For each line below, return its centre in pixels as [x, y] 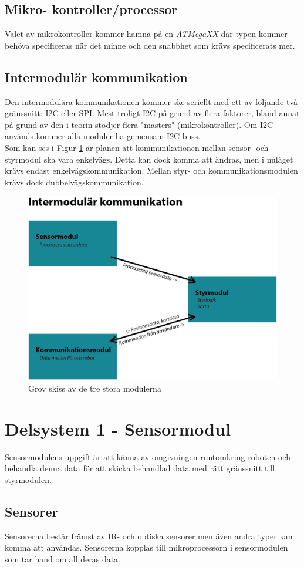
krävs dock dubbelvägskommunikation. [74, 182]
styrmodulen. [28, 479]
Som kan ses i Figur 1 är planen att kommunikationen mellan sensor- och [137, 147]
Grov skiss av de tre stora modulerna [95, 388]
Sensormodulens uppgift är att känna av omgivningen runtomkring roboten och [148, 456]
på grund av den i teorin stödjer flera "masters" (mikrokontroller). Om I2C [139, 124]
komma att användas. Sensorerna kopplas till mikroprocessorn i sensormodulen [146, 547]
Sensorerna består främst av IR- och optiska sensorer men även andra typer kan [149, 536]
